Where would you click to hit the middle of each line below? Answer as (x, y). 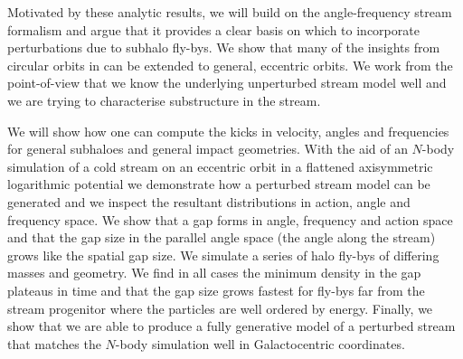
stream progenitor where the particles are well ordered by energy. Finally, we (220, 308)
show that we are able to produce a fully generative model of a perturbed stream (231, 326)
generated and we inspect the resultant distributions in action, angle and (209, 201)
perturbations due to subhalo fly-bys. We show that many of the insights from (224, 47)
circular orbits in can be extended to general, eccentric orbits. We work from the (230, 65)
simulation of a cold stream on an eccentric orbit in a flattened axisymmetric (220, 166)
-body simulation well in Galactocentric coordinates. (260, 343)
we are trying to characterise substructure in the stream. (164, 100)
